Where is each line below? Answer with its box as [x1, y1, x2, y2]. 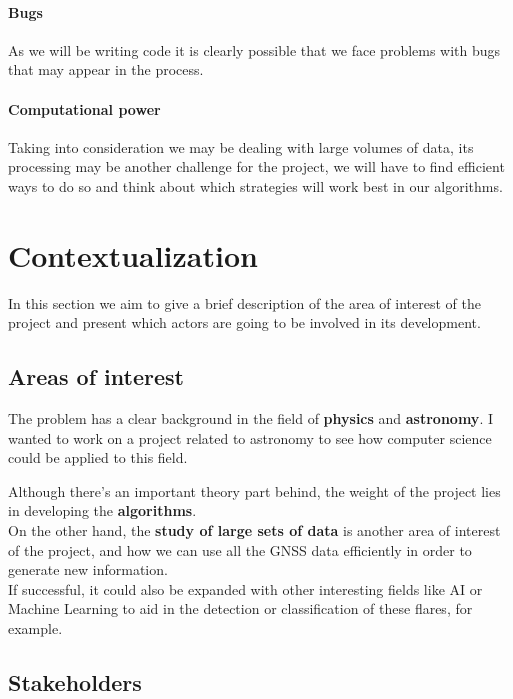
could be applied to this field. [8, 447, 188, 468]
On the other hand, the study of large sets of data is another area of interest [8, 520, 501, 541]
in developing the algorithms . [8, 500, 197, 521]
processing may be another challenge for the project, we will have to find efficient [8, 156, 505, 177]
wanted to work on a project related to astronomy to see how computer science [8, 427, 492, 448]
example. [8, 618, 63, 639]
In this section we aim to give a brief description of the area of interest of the [8, 292, 481, 313]
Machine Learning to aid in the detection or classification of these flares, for [8, 598, 473, 619]
